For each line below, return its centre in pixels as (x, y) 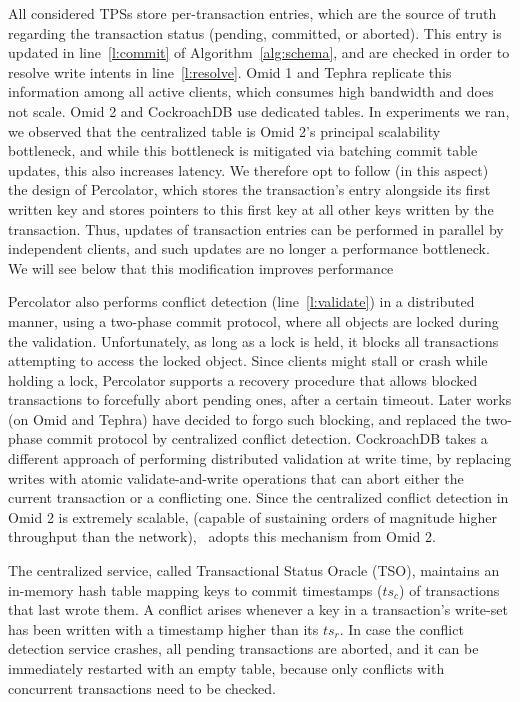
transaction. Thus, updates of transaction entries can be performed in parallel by (256, 228)
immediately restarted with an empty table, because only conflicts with (226, 668)
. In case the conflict (401, 628)
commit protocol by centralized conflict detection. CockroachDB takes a (267, 438)
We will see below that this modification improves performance (201, 267)
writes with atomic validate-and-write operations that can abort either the (236, 477)
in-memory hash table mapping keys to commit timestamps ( (195, 589)
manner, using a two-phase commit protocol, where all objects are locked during (253, 320)
